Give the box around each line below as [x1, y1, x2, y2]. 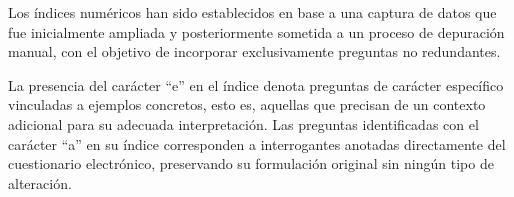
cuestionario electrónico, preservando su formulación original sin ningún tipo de [8, 153, 494, 174]
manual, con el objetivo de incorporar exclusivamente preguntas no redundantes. [8, 41, 501, 62]
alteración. [8, 172, 72, 193]
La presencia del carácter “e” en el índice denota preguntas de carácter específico [8, 74, 504, 95]
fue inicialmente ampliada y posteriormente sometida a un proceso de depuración [8, 21, 505, 42]
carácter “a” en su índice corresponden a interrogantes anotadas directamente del [8, 133, 506, 154]
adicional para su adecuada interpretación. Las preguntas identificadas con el [8, 113, 479, 134]
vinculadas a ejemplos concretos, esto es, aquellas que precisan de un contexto [8, 94, 486, 115]
